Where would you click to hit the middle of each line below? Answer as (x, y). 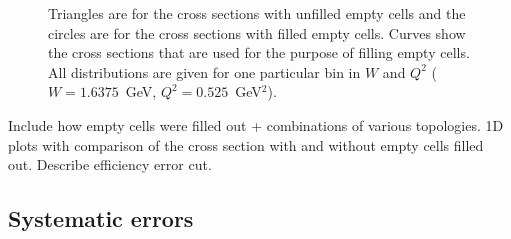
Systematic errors (101, 218)
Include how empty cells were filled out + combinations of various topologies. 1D (256, 124)
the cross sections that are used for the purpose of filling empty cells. (259, 52)
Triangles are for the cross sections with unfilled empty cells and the (257, 13)
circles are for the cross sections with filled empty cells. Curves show (257, 32)
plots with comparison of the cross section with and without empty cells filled (246, 144)
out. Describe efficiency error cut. (110, 164)
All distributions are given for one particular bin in (204, 71)
